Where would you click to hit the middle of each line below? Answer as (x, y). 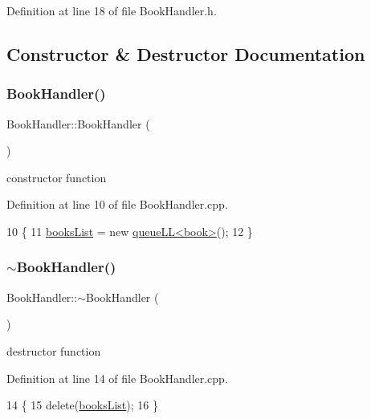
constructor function (57, 177)
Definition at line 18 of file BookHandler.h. (112, 10)
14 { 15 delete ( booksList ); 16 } (82, 405)
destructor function (54, 350)
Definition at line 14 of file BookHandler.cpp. (117, 378)
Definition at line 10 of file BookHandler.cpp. (117, 204)
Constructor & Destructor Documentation (186, 53)
